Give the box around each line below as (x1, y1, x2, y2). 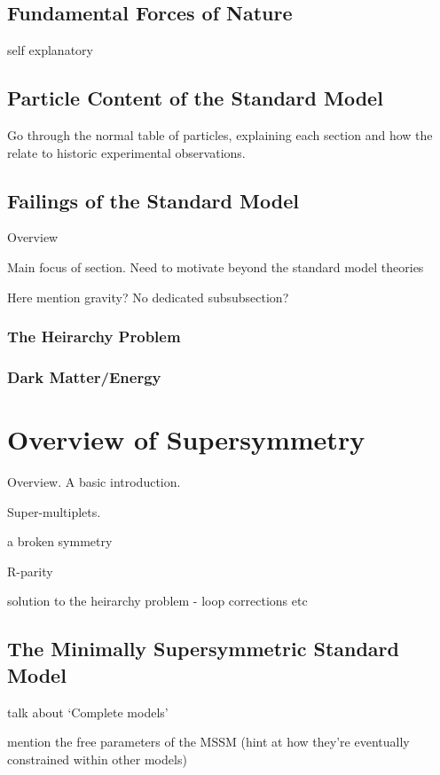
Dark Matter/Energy (7, 365, 161, 387)
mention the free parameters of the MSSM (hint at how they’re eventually (7, 732, 410, 751)
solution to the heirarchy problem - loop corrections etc (7, 591, 308, 610)
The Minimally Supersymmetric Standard (7, 635, 399, 662)
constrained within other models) (7, 749, 187, 768)
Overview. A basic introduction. (7, 472, 181, 490)
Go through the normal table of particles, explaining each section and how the (7, 126, 433, 144)
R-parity (7, 561, 53, 580)
